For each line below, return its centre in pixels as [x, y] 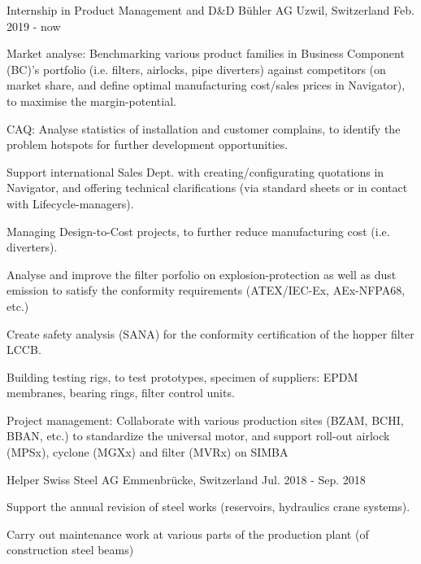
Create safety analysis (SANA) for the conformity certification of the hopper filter [210, 333]
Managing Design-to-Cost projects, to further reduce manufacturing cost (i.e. [198, 231]
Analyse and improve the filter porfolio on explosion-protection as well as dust [202, 274]
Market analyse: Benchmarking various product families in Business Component [206, 53]
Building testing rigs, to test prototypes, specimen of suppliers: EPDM [182, 376]
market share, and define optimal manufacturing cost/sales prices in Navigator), [206, 85]
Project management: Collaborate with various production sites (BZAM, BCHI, [205, 420]
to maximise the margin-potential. [91, 101]
